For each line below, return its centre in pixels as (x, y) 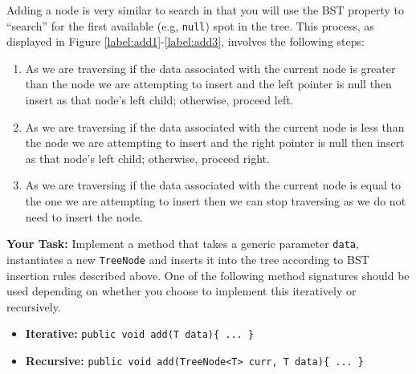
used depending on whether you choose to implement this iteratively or (181, 291)
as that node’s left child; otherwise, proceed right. (147, 158)
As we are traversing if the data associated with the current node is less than (215, 126)
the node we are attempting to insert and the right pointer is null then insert (215, 142)
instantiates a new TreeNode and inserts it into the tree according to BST (188, 259)
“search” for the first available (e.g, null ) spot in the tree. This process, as (190, 25)
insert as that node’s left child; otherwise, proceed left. (159, 100)
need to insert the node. (84, 216)
